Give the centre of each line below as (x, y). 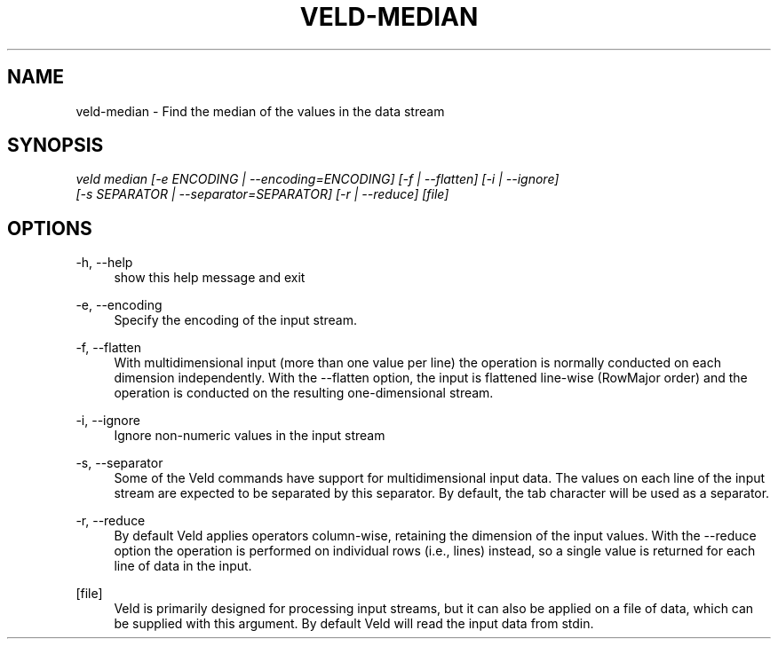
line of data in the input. (183, 566)
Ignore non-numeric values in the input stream (250, 436)
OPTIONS (50, 228)
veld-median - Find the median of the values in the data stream (260, 111)
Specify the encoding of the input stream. (235, 320)
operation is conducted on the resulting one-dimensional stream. (304, 393)
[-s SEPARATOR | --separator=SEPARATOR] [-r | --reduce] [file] (262, 194)
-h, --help (104, 263)
